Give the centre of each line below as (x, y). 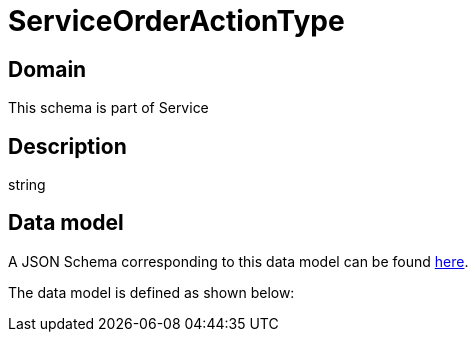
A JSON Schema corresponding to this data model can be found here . (238, 261)
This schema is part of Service (108, 108)
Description (67, 146)
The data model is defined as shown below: (151, 292)
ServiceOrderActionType (176, 21)
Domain (47, 69)
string (27, 185)
